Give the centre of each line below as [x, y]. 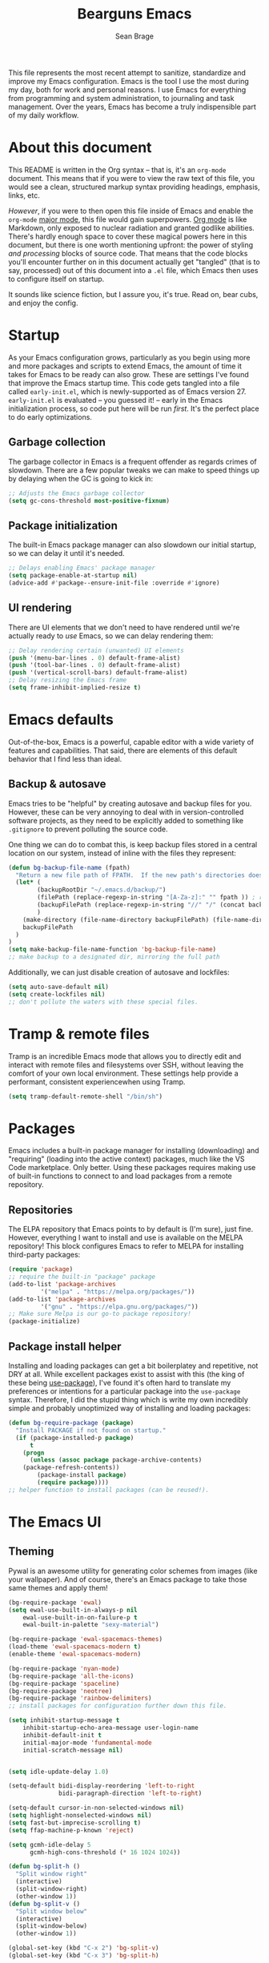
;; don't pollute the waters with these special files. [103, 1002]
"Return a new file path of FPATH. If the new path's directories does [139, 875]
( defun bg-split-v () [44, 1904]
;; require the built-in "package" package [82, 1277]
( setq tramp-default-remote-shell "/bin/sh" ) [85, 1096]
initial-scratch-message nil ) [73, 1750]
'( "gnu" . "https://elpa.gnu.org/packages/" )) [119, 1306]
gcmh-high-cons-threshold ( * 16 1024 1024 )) [105, 1852]
